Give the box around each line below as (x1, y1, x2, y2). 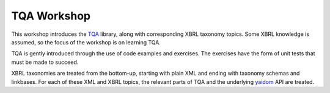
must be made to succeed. (11, 58, 79, 66)
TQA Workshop (11, 9, 91, 22)
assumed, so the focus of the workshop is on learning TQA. (11, 38, 161, 46)
